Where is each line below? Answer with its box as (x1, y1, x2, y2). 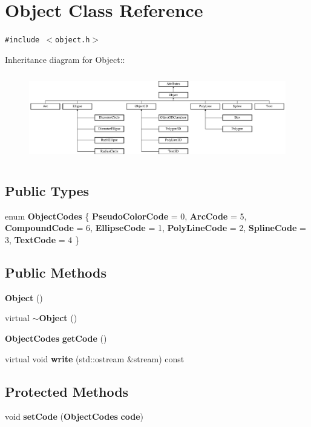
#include (5, 36, 40, 45)
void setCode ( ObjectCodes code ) (5, 410, 144, 423)
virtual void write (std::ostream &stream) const (5, 352, 185, 365)
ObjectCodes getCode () (5, 332, 107, 345)
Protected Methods (5, 382, 129, 400)
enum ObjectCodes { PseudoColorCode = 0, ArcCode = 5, (5, 209, 247, 222)
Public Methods (5, 263, 107, 282)
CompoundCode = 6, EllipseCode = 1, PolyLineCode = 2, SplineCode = (5, 221, 306, 234)
